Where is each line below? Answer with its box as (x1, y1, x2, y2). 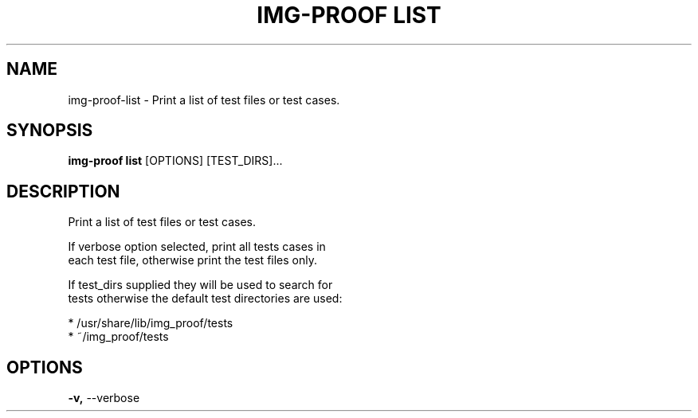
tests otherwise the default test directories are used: (68, 291, 343, 306)
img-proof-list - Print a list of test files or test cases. (68, 92, 340, 107)
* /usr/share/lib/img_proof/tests (68, 316, 233, 330)
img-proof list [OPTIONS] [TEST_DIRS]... (68, 154, 283, 168)
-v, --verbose (68, 391, 140, 405)
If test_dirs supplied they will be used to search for (68, 278, 333, 292)
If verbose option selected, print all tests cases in (68, 240, 326, 254)
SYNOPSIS (6, 120, 93, 141)
